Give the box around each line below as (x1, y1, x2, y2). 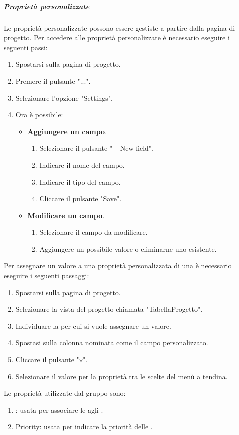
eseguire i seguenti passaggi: (4, 270, 89, 281)
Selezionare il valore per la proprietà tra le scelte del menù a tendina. (15, 371, 228, 381)
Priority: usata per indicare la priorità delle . (15, 421, 153, 432)
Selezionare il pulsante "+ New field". (39, 143, 153, 153)
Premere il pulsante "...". (15, 75, 91, 86)
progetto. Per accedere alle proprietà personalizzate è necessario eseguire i (4, 32, 230, 43)
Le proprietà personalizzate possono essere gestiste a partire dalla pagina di (4, 22, 235, 33)
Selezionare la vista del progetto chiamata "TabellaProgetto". (15, 304, 203, 314)
